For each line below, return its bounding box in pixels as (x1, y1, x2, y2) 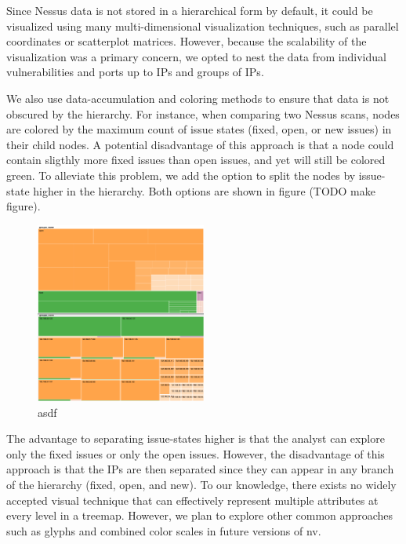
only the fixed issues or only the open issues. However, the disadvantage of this (6, 445, 385, 462)
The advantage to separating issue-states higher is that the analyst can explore (6, 430, 385, 447)
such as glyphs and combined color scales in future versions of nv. (6, 522, 321, 539)
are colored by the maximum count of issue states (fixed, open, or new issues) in (6, 121, 392, 137)
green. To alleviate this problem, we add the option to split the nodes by (6, 166, 356, 183)
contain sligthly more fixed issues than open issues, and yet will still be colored (6, 152, 386, 168)
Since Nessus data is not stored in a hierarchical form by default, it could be (6, 2, 373, 18)
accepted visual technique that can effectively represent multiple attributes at (6, 491, 379, 508)
